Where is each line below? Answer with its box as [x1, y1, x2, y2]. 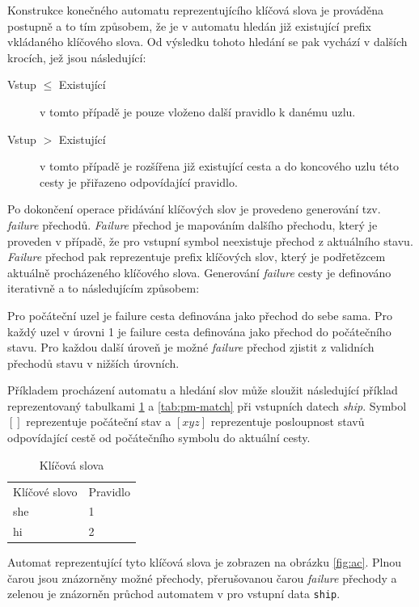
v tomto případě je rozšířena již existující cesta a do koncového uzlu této [40, 158, 400, 175]
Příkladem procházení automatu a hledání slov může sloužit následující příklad [7, 381, 398, 398]
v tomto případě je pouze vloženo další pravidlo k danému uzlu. [40, 103, 356, 120]
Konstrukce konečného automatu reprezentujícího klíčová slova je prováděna [7, 2, 384, 18]
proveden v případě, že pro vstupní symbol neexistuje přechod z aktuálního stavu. [7, 232, 413, 249]
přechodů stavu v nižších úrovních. [7, 354, 180, 371]
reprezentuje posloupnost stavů [210, 413, 365, 430]
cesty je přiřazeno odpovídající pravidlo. [40, 173, 238, 190]
